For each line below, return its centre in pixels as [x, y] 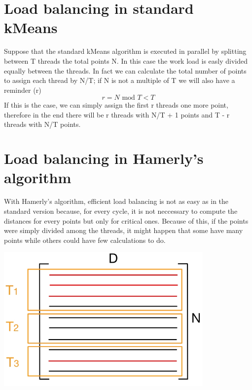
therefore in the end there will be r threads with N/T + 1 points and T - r [117, 114]
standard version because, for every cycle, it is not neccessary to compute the [121, 211]
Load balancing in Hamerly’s [104, 158]
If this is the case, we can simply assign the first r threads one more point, [116, 105]
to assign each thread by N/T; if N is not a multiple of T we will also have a [120, 80]
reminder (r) [23, 90]
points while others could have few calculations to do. [85, 240]
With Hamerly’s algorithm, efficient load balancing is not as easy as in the [116, 201]
